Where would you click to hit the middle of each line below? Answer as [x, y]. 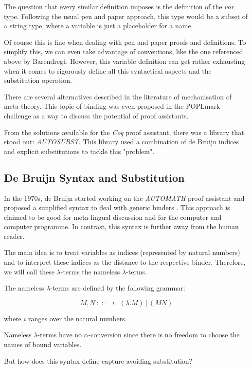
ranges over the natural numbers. [77, 318]
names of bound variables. [43, 344]
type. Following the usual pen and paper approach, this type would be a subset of [126, 16]
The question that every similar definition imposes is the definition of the [113, 6]
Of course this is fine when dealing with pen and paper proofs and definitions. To [125, 42]
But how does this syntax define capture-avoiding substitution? [98, 360]
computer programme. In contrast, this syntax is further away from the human [121, 226]
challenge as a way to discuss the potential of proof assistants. [96, 115]
